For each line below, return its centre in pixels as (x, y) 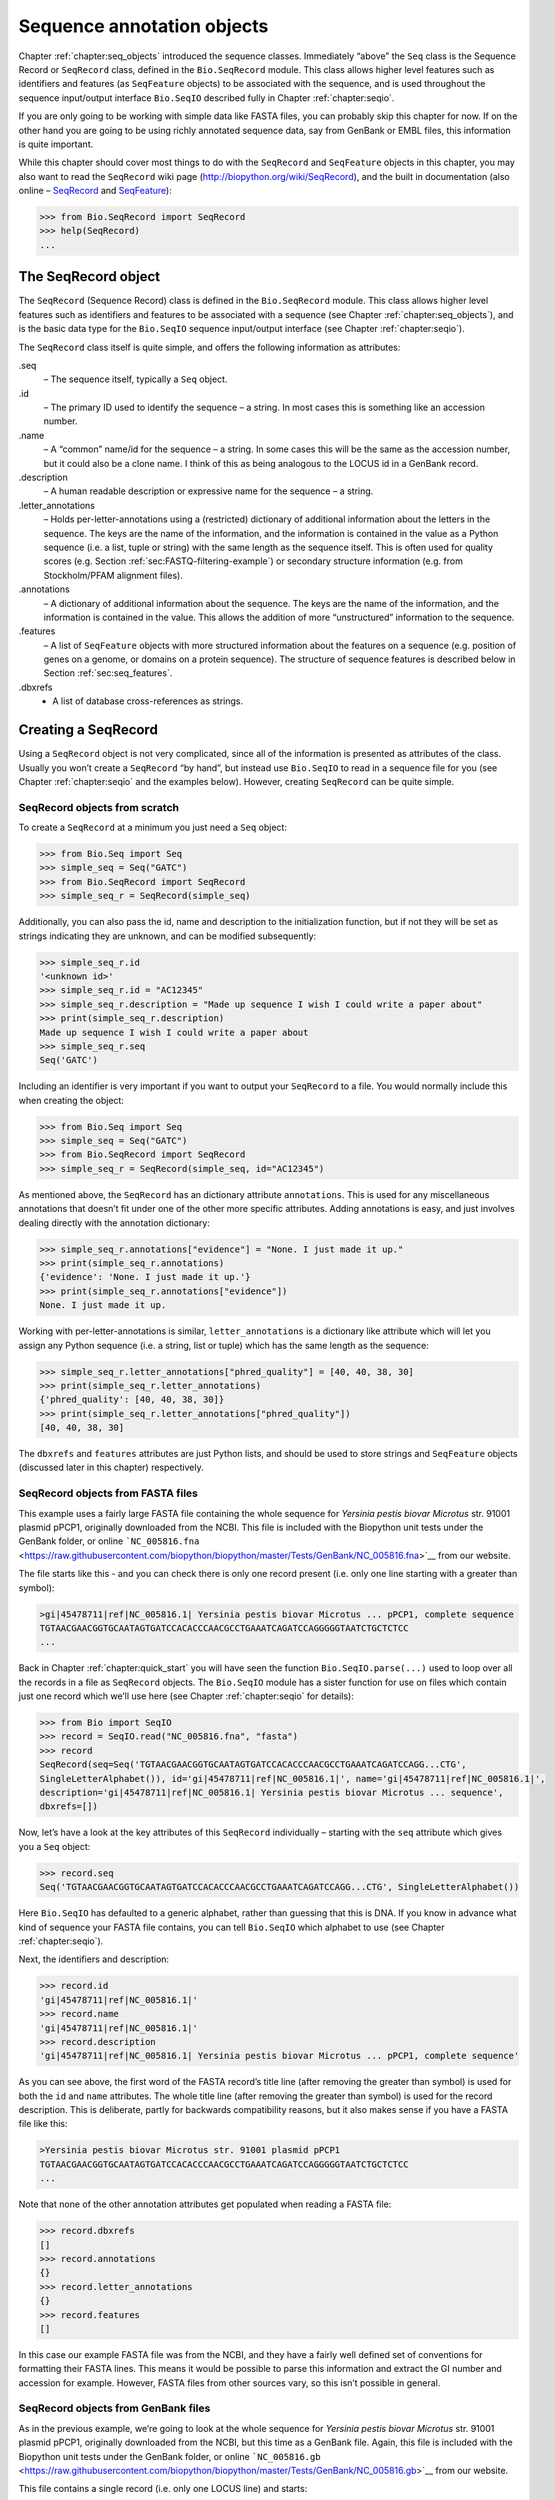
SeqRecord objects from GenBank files (114, 2408)
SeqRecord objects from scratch (99, 807)
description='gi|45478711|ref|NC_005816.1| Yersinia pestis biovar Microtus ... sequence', (271, 1793)
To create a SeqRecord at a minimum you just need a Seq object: (152, 827)
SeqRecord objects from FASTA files (108, 1493)
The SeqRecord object (89, 276)
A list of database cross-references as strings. (148, 701)
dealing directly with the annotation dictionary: (114, 1222)
